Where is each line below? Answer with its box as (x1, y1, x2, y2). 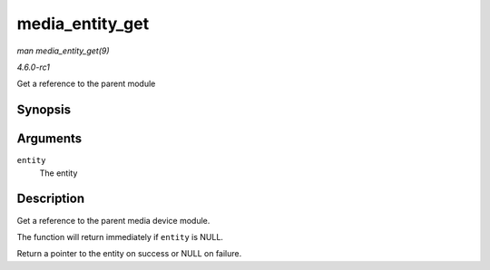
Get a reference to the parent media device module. (16, 215, 211, 226)
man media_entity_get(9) (16, 45, 110, 56)
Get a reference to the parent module (16, 78, 156, 90)
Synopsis (16, 102, 72, 118)
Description (16, 191, 85, 207)
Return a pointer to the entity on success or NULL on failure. (16, 248, 242, 259)
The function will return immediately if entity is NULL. (16, 231, 224, 242)
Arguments (16, 131, 83, 147)
